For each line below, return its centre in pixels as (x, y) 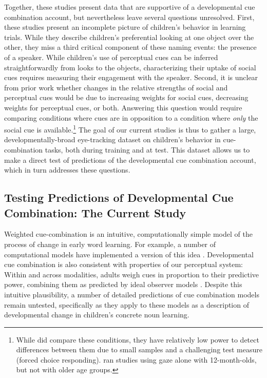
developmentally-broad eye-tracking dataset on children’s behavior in (112, 139)
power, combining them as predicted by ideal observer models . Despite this (123, 284)
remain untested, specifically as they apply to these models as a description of (127, 304)
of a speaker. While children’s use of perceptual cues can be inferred (111, 57)
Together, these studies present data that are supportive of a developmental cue (130, 7)
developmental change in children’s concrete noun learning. (97, 315)
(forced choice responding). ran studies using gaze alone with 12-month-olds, (136, 359)
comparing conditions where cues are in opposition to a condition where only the (131, 117)
